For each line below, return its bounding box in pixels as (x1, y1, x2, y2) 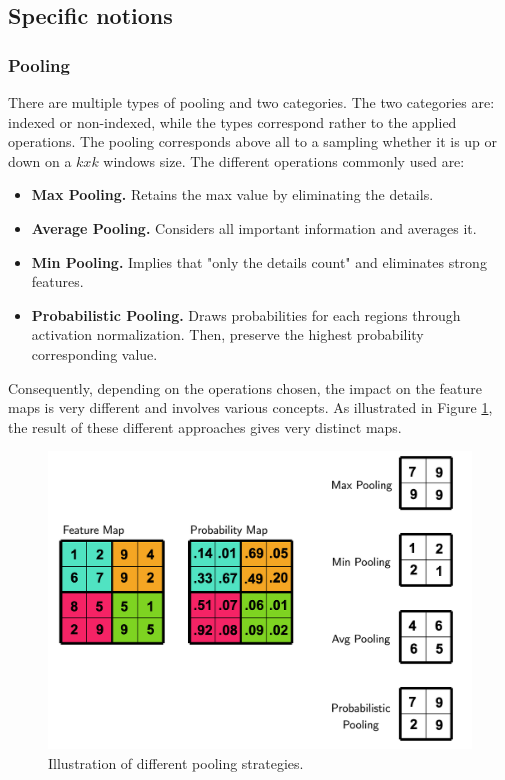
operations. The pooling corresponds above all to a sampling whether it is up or (8, 131, 498, 152)
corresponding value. (31, 343, 158, 364)
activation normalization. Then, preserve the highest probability (31, 324, 424, 345)
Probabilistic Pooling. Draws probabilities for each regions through (31, 304, 461, 325)
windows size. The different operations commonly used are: (103, 150, 465, 171)
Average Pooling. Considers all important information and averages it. (31, 217, 477, 238)
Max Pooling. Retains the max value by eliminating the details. (31, 184, 434, 205)
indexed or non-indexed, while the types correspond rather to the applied (8, 111, 457, 132)
